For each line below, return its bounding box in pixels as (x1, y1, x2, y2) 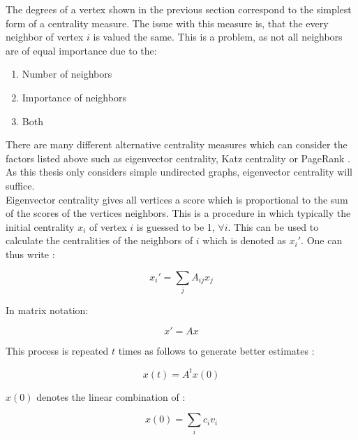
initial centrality (6, 219, 75, 234)
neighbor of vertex (6, 29, 84, 44)
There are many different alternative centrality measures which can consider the (6, 137, 348, 152)
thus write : (6, 246, 55, 261)
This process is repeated (6, 343, 109, 358)
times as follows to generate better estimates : (118, 343, 315, 358)
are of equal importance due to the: (6, 43, 157, 57)
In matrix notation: (6, 302, 89, 317)
